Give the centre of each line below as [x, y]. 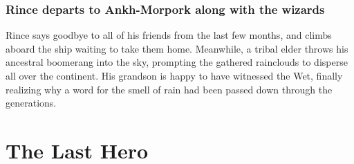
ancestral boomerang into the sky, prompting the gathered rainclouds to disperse [177, 62]
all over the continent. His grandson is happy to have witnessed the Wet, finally [174, 75]
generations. [31, 103]
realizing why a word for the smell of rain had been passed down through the [169, 89]
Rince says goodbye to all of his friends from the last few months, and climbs [169, 35]
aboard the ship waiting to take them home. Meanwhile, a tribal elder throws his [177, 48]
